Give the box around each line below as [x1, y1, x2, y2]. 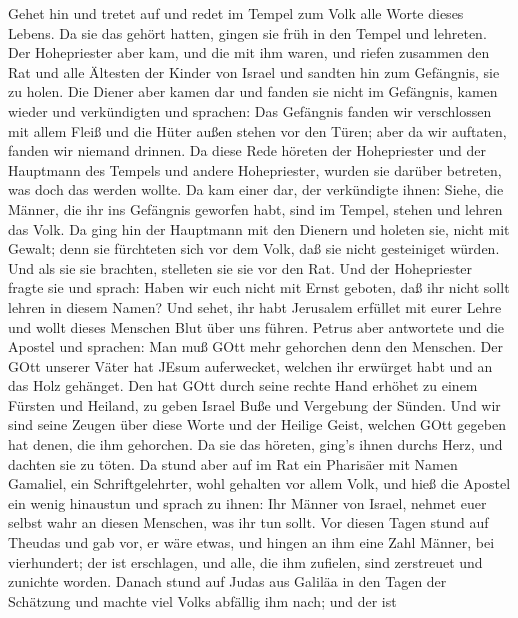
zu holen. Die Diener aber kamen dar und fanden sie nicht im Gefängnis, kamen [8, 81, 498, 102]
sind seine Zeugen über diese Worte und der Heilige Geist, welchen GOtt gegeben [8, 414, 506, 435]
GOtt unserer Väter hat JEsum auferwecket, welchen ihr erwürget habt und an [8, 355, 493, 376]
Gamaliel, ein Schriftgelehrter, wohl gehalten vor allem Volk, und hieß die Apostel [8, 473, 511, 494]
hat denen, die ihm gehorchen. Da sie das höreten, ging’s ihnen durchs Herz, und [8, 434, 503, 455]
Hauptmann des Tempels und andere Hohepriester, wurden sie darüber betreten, [8, 159, 502, 180]
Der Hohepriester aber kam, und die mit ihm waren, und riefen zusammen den [8, 42, 490, 63]
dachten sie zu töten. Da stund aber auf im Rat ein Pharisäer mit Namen [8, 453, 458, 474]
